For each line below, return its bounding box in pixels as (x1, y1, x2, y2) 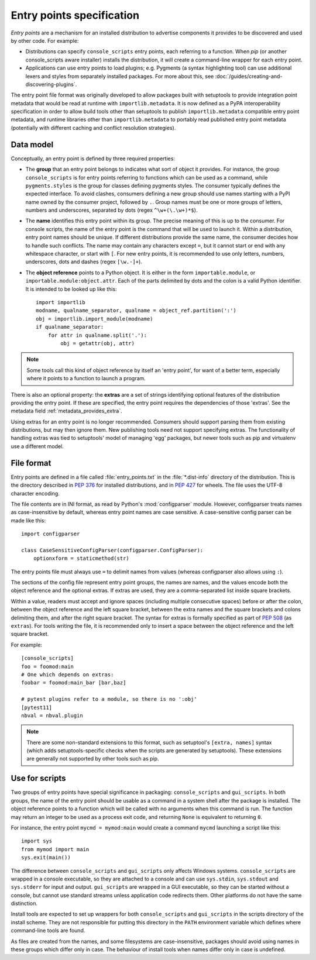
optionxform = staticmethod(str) (33, 555, 130, 562)
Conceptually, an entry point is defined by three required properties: (11, 155, 176, 162)
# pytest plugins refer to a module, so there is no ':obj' (21, 696, 197, 703)
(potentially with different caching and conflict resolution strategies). (11, 124, 176, 131)
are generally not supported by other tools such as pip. (26, 755, 159, 762)
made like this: (11, 517, 46, 524)
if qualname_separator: (36, 324, 104, 331)
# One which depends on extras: (21, 671, 114, 678)
